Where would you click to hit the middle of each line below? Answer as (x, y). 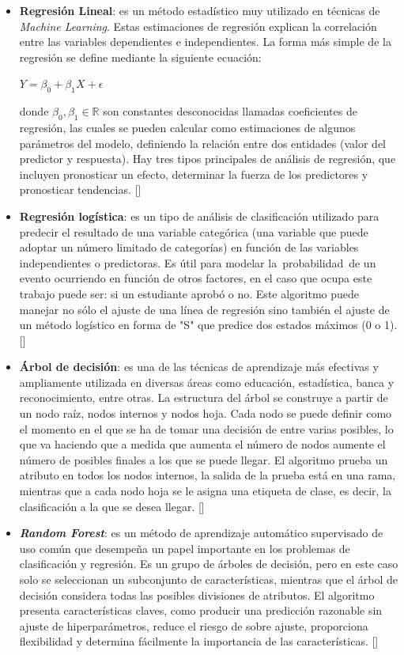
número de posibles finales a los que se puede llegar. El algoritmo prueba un (204, 459)
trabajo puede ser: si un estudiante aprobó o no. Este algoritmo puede (189, 293)
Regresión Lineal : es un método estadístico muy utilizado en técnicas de (200, 10)
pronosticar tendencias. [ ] (80, 189)
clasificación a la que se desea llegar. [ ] (112, 506)
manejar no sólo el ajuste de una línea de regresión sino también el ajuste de (204, 309)
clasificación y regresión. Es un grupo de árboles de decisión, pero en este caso (209, 564)
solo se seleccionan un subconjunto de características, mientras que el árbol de (209, 579)
